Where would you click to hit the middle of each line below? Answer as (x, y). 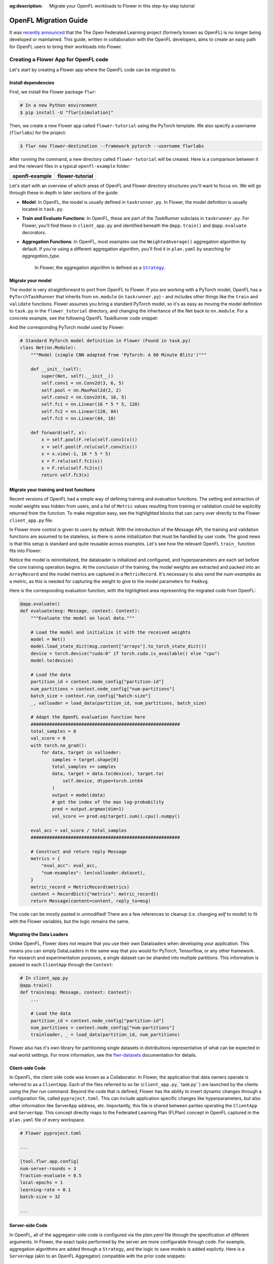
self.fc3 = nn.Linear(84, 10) (79, 419)
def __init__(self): (56, 369)
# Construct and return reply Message (79, 851)
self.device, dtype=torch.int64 (103, 781)
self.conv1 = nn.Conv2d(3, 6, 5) (83, 383)
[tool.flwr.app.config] (50, 1161)
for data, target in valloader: (81, 753)
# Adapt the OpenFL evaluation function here (88, 717)
